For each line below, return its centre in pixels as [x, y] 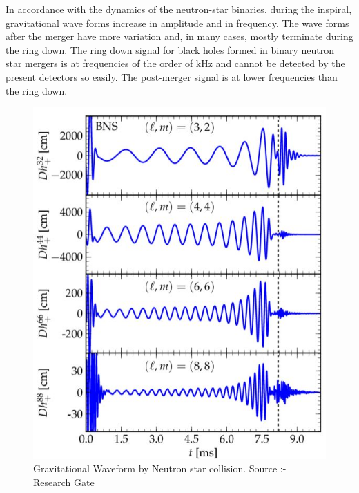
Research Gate [64, 482]
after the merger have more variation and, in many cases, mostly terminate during [179, 36]
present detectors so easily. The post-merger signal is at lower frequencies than [172, 76]
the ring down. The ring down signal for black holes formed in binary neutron [170, 49]
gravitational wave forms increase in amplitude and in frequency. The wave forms [177, 22]
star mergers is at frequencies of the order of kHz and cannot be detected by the [175, 63]
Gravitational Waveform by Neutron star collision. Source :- [160, 468]
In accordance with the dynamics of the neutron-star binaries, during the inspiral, [179, 9]
